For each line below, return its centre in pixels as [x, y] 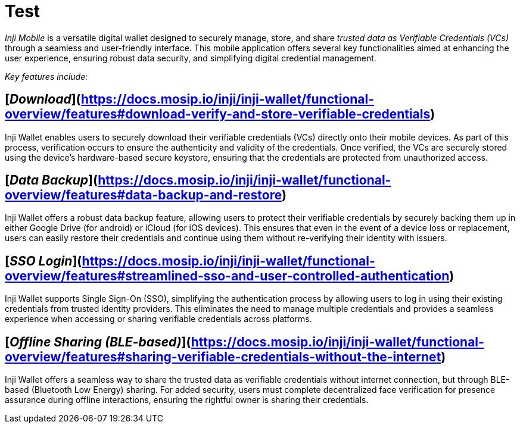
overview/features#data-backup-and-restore [143, 195]
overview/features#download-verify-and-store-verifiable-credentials [218, 114]
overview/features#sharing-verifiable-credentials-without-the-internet [223, 357]
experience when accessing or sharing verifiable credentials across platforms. [158, 319]
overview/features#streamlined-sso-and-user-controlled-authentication [227, 276]
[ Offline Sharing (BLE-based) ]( [98, 342]
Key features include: [46, 76]
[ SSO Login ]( [43, 261]
